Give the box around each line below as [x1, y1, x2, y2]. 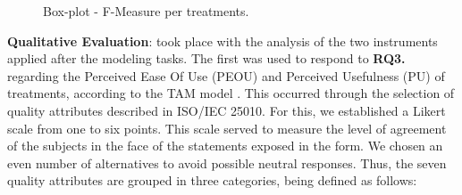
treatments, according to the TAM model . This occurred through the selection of [7, 84, 455, 102]
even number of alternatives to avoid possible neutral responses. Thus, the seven [7, 153, 447, 172]
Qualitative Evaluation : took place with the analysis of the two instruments [7, 31, 438, 50]
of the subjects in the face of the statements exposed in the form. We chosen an [7, 136, 443, 155]
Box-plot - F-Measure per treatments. [43, 2, 249, 20]
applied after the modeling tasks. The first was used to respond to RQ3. [7, 49, 406, 68]
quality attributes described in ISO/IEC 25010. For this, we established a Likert [7, 101, 446, 119]
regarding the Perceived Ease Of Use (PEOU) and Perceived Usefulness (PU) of [7, 66, 445, 85]
